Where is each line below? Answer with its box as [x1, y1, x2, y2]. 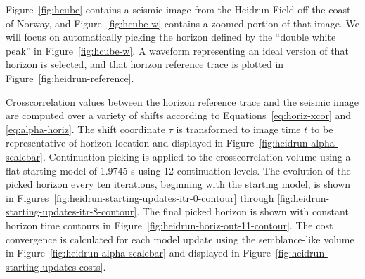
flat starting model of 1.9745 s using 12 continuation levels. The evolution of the [6, 163, 351, 177]
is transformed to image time [176, 121, 301, 136]
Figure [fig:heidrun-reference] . [6, 70, 134, 85]
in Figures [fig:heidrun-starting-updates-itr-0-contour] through [6, 190, 274, 205]
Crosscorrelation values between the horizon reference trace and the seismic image [6, 94, 359, 109]
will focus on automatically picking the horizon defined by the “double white [6, 29, 336, 44]
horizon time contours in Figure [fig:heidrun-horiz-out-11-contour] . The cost [6, 217, 333, 232]
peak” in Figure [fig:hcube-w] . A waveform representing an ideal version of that [6, 43, 349, 57]
